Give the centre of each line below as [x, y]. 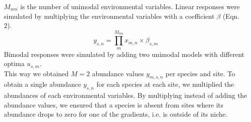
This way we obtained [36, 73]
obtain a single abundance [43, 84]
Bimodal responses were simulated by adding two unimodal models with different [124, 54]
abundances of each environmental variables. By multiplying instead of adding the [125, 95]
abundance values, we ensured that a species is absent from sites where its [114, 104]
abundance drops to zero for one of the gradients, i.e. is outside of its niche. [116, 114]
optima [14, 63]
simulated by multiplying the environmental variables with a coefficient [109, 16]
